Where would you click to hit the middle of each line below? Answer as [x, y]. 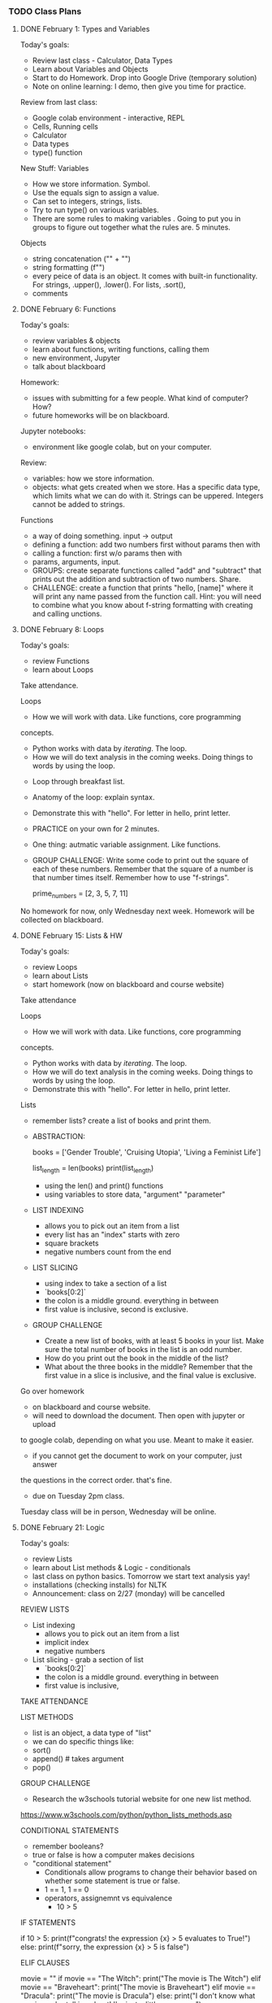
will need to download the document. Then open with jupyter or [138, 1415]
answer [45, 1464]
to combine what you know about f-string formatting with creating [142, 605]
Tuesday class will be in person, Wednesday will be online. [118, 1512]
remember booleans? [68, 1846]
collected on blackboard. [62, 920]
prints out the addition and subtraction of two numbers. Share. [136, 579]
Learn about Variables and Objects [90, 69]
